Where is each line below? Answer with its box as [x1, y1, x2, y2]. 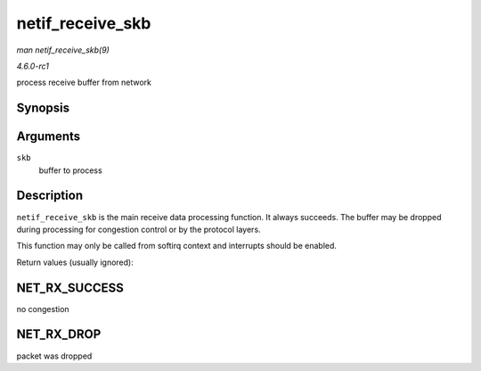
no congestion [16, 303, 70, 314]
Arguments [16, 129, 81, 144]
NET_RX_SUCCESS [16, 280, 125, 295]
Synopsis [16, 101, 70, 116]
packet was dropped [16, 350, 93, 361]
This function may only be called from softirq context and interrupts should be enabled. [16, 241, 338, 251]
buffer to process [38, 165, 102, 176]
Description [16, 188, 84, 203]
